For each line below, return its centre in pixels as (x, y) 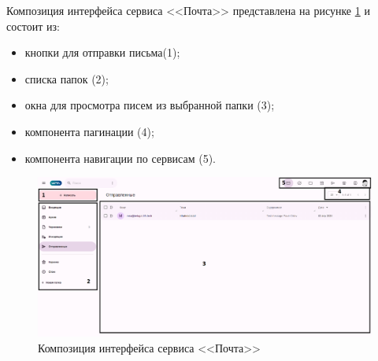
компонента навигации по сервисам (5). (120, 158)
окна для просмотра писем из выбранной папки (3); (150, 105)
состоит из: (33, 26)
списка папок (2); (67, 78)
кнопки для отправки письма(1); (102, 52)
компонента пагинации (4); (89, 131)
